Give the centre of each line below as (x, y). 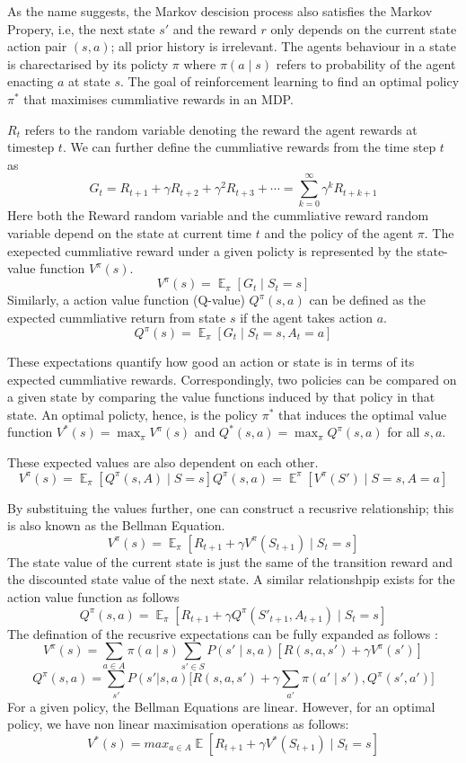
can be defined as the (367, 300)
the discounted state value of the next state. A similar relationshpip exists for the (231, 579)
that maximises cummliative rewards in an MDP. (158, 98)
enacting (31, 81)
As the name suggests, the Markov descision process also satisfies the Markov (220, 11)
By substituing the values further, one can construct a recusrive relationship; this (231, 507)
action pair (37, 46)
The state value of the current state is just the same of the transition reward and (230, 561)
